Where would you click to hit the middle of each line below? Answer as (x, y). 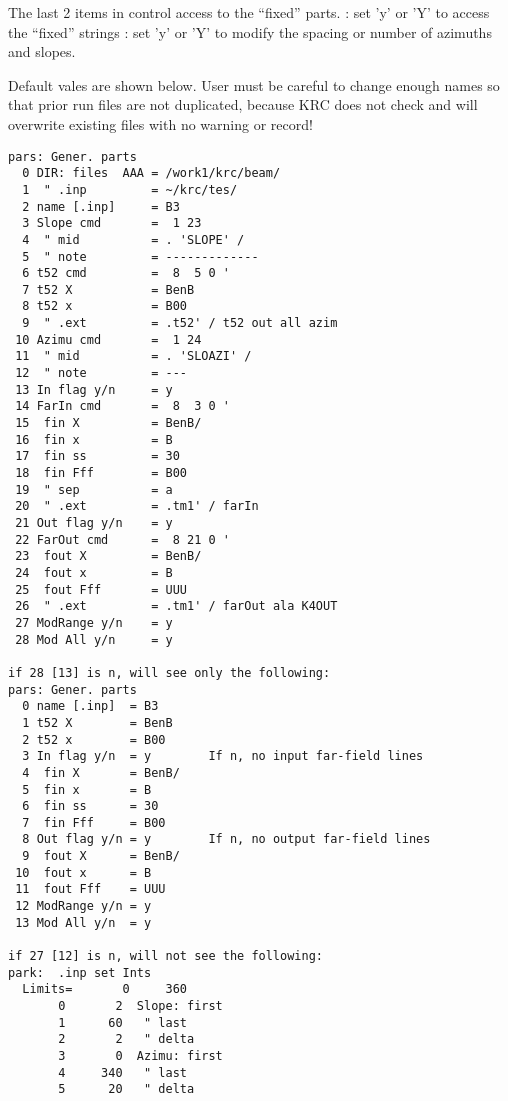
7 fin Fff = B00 (94, 822)
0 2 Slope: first (140, 1006)
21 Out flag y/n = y (94, 523)
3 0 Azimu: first (140, 1056)
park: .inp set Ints (80, 972)
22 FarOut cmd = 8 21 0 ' (122, 539)
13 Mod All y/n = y (83, 922)
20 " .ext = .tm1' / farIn (137, 506)
